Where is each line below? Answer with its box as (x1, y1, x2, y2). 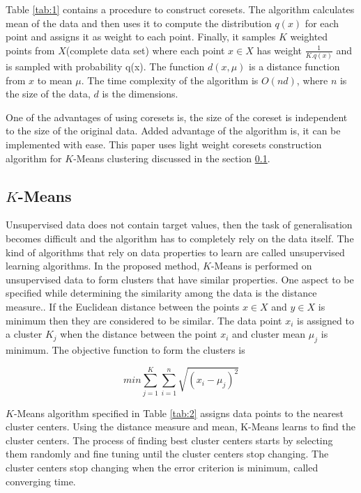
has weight (256, 42, 302, 57)
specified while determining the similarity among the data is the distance (6, 285, 317, 300)
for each (305, 15, 339, 30)
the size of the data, (6, 86, 91, 101)
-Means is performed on (210, 258, 312, 273)
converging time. (6, 474, 76, 488)
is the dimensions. (102, 86, 178, 101)
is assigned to (297, 313, 354, 327)
